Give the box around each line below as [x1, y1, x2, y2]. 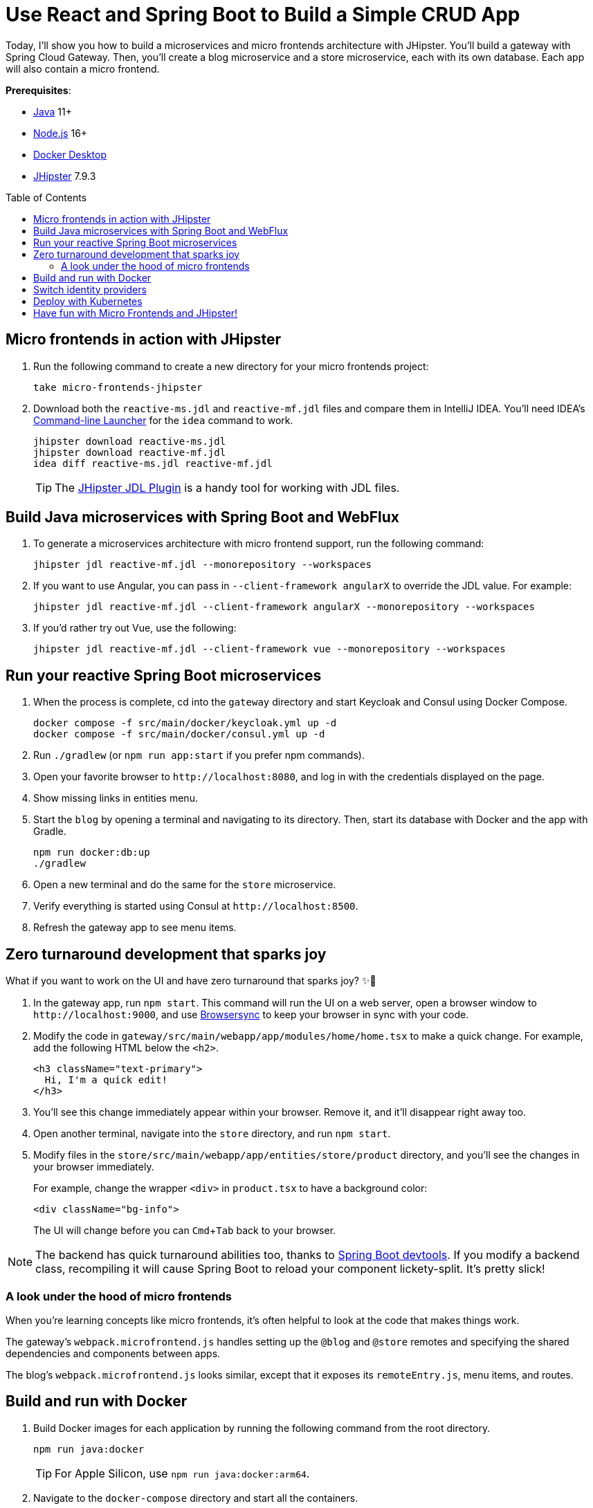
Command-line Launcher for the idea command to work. [33, 414, 293, 426]
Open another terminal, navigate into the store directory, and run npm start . [33, 1128, 391, 1140]
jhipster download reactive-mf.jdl [33, 446, 226, 458]
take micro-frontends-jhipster [33, 381, 203, 393]
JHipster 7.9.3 [33, 169, 96, 182]
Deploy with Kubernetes [33, 295, 143, 307]
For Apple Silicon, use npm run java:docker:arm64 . [55, 1466, 310, 1480]
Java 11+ [33, 105, 72, 118]
